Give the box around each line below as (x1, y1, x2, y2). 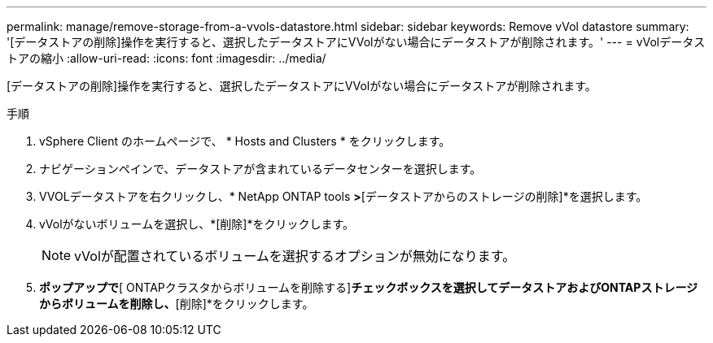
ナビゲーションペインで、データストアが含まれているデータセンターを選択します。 (39, 162, 482, 176)
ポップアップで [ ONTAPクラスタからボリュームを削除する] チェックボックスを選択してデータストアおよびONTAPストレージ (39, 280, 698, 294)
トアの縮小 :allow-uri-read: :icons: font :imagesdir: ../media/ (7, 51, 326, 65)
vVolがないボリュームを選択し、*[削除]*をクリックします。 (39, 217, 355, 231)
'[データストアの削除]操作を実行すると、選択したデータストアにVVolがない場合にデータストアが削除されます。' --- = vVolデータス (7, 35, 706, 49)
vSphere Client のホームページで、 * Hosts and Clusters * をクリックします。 (39, 134, 451, 148)
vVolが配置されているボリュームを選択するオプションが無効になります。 (74, 248, 516, 264)
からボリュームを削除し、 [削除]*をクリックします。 (39, 297, 314, 310)
